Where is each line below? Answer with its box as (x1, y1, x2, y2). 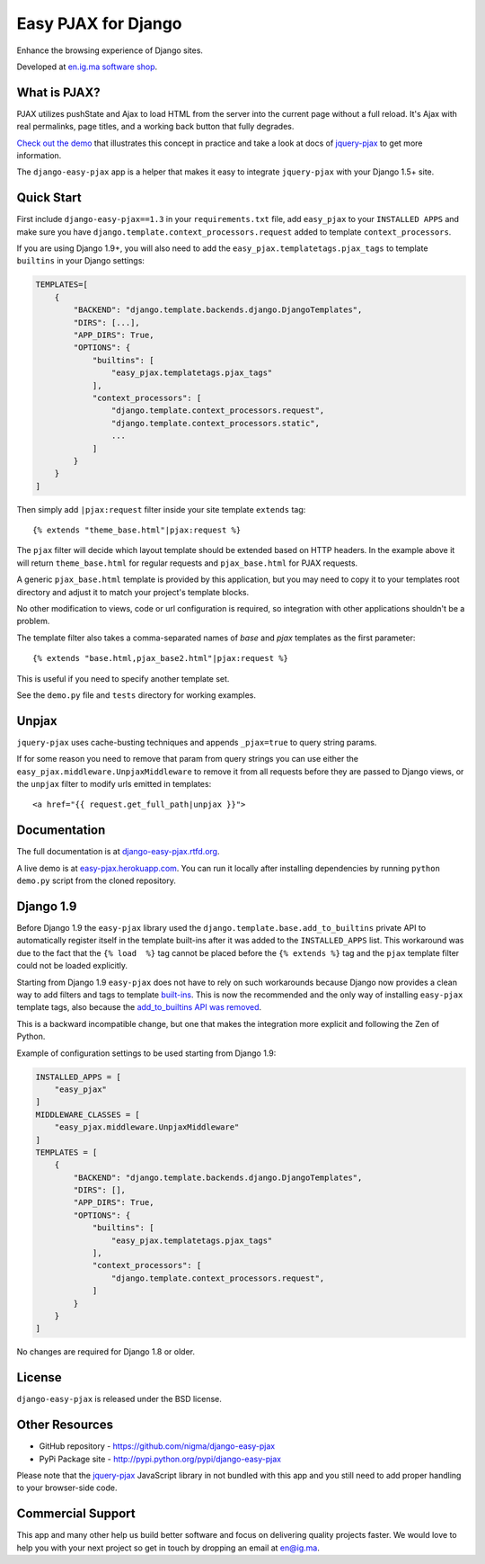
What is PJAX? (16, 85, 101, 100)
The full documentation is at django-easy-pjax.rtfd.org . (16, 846, 220, 857)
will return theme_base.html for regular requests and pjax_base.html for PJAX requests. (16, 558, 358, 568)
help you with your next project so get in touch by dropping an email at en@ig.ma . (16, 1542, 321, 1553)
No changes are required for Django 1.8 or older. (16, 1346, 195, 1357)
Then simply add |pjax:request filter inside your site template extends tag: (16, 504, 306, 514)
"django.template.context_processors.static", (110, 418, 321, 428)
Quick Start (16, 190, 82, 206)
